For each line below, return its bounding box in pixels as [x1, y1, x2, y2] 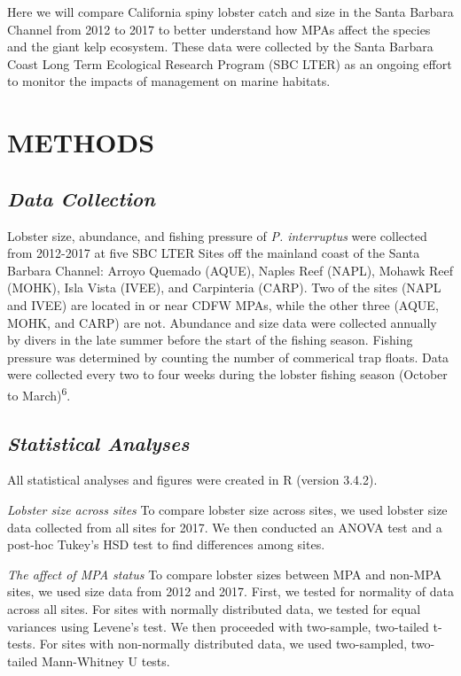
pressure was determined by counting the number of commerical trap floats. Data [7, 347, 449, 366]
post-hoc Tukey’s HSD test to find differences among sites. [7, 535, 325, 554]
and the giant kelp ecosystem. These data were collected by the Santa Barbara [7, 37, 434, 56]
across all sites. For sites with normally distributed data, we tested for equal [7, 599, 421, 618]
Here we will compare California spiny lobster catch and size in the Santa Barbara [7, 3, 454, 20]
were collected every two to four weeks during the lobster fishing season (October [7, 365, 448, 384]
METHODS [7, 124, 155, 160]
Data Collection [7, 184, 155, 212]
